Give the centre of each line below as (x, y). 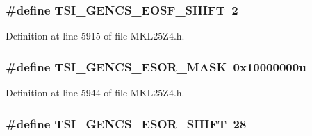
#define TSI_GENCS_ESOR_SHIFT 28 (126, 123)
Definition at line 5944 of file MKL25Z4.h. (95, 93)
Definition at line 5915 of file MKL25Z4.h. (95, 36)
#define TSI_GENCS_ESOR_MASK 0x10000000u (156, 66)
